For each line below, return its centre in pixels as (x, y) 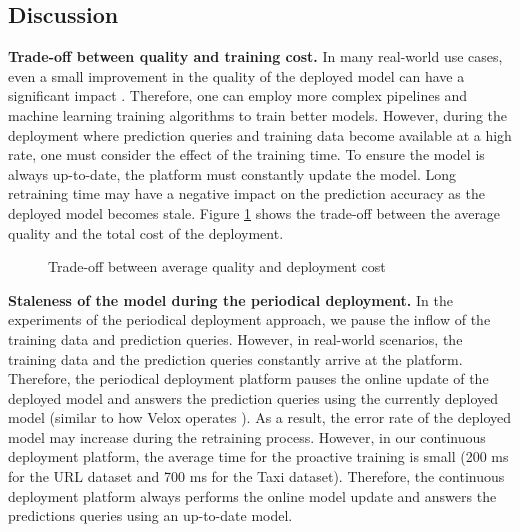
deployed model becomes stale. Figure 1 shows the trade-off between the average (254, 212)
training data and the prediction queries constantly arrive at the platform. (235, 358)
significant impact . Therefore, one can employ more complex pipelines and (238, 95)
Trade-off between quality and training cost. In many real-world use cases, (255, 56)
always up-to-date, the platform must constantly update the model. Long (232, 173)
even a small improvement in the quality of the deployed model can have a (236, 75)
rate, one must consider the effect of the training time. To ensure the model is (246, 154)
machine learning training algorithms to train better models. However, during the (258, 114)
